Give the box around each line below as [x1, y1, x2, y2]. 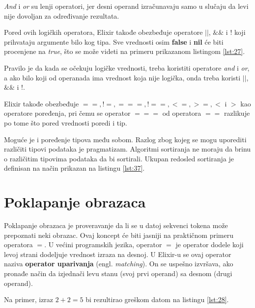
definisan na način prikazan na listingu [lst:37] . [4, 163, 145, 173]
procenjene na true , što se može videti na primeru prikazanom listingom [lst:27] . [4, 46, 245, 56]
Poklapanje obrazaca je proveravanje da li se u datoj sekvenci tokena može [4, 220, 228, 231]
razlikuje [224, 108, 250, 118]
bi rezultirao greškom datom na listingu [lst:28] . [85, 294, 229, 305]
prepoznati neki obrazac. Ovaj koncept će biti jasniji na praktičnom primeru [4, 230, 233, 240]
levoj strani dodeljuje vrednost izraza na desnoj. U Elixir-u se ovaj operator [4, 249, 231, 259]
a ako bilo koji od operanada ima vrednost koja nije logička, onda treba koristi [4, 72, 241, 82]
